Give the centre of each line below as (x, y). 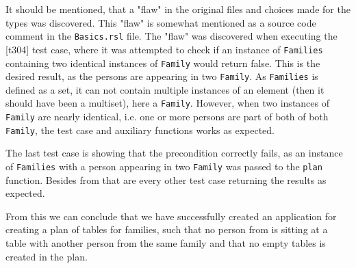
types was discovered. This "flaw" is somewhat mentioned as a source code (161, 22)
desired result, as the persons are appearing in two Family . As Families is (162, 76)
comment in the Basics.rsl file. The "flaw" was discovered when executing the (171, 36)
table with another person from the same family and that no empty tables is (166, 243)
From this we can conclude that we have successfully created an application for (171, 216)
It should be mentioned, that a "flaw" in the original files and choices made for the (178, 9)
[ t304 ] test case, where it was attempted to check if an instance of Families (164, 49)
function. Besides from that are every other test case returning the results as (166, 179)
